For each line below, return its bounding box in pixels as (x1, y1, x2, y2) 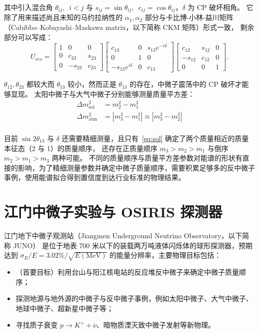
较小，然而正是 (67, 79, 117, 89)
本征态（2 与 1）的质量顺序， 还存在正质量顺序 (4, 143, 157, 153)
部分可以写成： (4, 31, 53, 42)
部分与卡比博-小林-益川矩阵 (144, 12, 234, 22)
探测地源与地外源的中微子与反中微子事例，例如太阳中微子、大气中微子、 (15, 293, 253, 304)
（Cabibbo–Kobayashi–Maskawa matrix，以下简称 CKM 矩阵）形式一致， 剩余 (4, 22, 255, 32)
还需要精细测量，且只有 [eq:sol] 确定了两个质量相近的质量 (61, 133, 249, 143)
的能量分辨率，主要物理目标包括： (110, 250, 222, 260)
